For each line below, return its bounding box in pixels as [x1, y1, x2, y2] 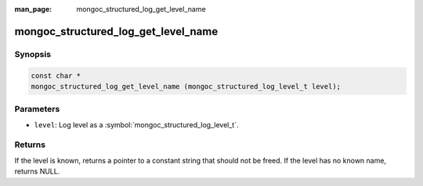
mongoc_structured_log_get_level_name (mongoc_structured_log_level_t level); [31, 82, 341, 91]
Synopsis [14, 48, 51, 59]
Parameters [14, 104, 60, 115]
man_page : [14, 5, 52, 13]
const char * [31, 71, 81, 80]
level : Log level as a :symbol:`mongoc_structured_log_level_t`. [34, 120, 239, 129]
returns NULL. [14, 166, 60, 176]
